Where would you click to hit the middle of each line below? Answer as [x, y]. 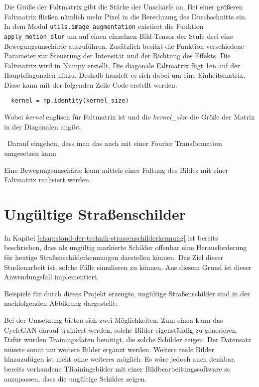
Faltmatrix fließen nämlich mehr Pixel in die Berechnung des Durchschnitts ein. [126, 16]
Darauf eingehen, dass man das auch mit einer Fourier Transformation [115, 143]
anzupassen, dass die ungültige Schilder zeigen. [75, 378]
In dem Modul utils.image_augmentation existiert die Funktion [104, 26]
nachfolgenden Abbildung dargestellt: [61, 303]
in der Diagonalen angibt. [43, 126]
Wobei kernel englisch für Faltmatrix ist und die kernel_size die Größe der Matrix [129, 117]
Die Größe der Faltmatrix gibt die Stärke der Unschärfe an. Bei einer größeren [124, 6]
